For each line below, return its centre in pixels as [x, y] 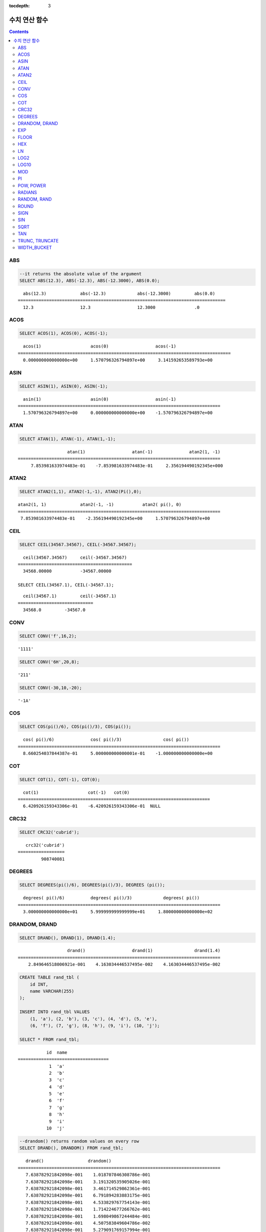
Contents [19, 32]
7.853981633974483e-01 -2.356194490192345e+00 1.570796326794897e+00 [115, 518]
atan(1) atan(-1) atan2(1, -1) [144, 452]
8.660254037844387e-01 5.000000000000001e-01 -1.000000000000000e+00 [118, 753]
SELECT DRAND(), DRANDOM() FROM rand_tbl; [71, 1148]
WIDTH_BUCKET [35, 248]
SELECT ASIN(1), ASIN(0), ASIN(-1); [64, 386]
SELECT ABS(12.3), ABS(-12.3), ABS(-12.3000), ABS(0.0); [90, 280]
